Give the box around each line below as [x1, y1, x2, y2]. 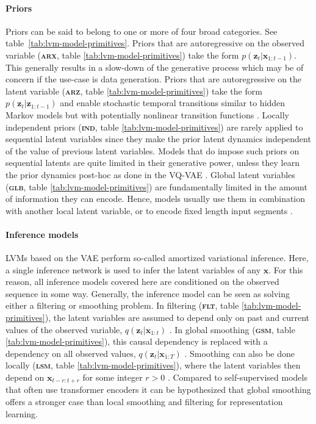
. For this [268, 263, 303, 276]
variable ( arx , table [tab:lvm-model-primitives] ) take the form [5, 48, 239, 61]
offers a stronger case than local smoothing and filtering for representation [5, 395, 283, 408]
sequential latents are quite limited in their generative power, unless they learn [5, 156, 300, 169]
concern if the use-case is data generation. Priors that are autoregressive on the [5, 73, 302, 85]
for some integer [82, 371, 143, 384]
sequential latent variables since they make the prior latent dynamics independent [5, 132, 311, 145]
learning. [5, 407, 38, 420]
